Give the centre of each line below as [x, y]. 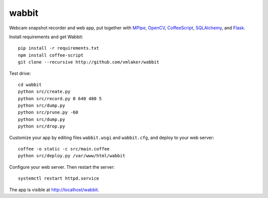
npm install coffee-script [51, 55]
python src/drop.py [42, 126]
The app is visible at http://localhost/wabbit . [54, 190]
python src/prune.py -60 [48, 112]
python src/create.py [44, 92]
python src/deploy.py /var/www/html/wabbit [72, 156]
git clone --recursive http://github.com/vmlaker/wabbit [89, 62]
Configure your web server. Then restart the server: [62, 167]
